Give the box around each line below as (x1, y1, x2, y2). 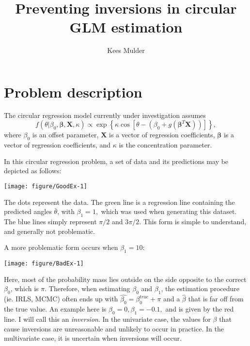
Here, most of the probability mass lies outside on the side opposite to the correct (4, 274, 247, 284)
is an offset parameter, (32, 130, 99, 140)
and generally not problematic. (4, 226, 95, 236)
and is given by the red (165, 304, 234, 314)
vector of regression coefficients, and (4, 140, 111, 150)
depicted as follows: (4, 165, 62, 176)
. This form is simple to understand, (139, 216, 247, 227)
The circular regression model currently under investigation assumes (4, 110, 206, 120)
